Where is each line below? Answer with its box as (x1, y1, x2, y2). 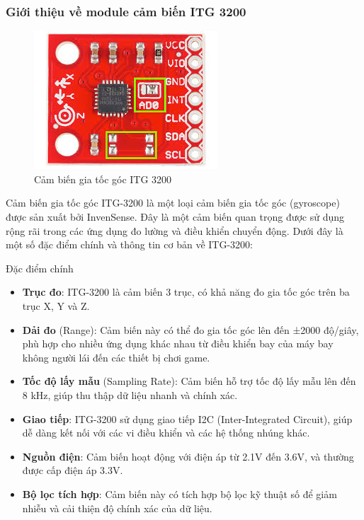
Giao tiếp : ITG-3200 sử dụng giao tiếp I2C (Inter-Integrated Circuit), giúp (22, 411, 353, 426)
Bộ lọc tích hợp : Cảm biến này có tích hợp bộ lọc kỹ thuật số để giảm (22, 486, 337, 501)
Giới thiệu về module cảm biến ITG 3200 (6, 2, 246, 20)
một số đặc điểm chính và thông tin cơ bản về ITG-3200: (6, 237, 253, 252)
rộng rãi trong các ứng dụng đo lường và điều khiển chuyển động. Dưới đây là (6, 223, 343, 238)
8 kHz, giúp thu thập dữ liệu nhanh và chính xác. (22, 387, 238, 402)
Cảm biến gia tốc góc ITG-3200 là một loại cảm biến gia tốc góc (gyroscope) (6, 195, 340, 210)
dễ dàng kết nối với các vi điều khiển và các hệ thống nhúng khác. (22, 425, 310, 440)
